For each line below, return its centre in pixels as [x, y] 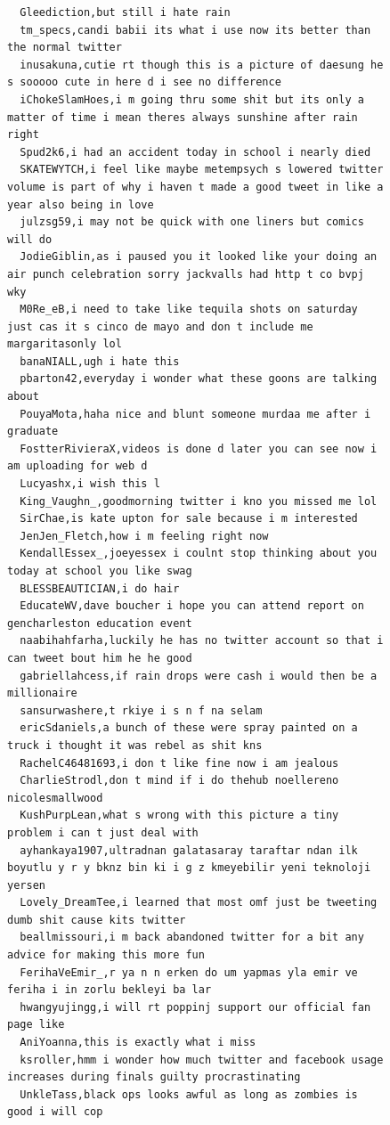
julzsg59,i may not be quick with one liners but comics [192, 222]
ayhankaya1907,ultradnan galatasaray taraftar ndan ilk [189, 850]
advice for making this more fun [106, 955]
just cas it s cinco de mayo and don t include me [160, 326]
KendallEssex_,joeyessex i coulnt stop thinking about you [199, 554]
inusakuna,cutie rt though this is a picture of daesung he [202, 65]
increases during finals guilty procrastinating [154, 1077]
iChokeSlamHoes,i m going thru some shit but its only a [192, 99]
